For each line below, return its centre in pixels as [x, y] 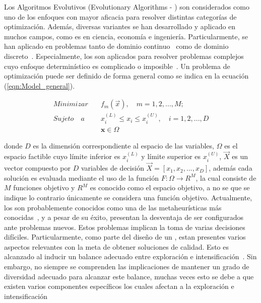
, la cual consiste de [226, 177]
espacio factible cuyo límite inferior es [62, 156]
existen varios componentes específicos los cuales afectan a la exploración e [119, 286]
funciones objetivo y [44, 187]
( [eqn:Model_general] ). [40, 85]
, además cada [231, 168]
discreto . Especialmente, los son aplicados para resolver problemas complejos [124, 56]
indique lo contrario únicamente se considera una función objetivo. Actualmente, [128, 197]
